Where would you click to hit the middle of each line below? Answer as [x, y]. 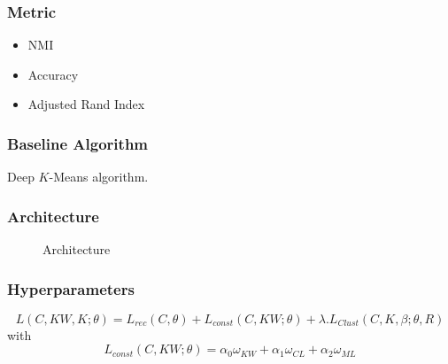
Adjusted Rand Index [86, 104]
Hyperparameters [71, 288]
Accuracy [53, 74]
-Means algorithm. [99, 177]
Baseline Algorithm [78, 143]
